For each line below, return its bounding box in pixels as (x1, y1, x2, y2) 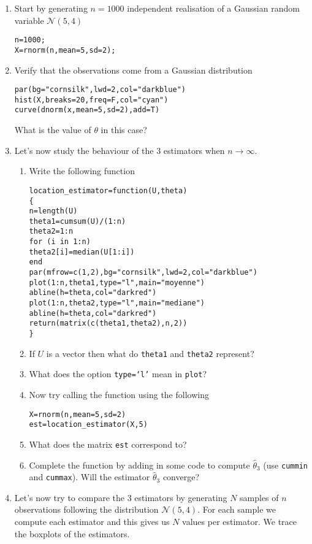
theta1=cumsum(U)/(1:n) (29, 216, 126, 226)
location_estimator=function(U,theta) (29, 186, 188, 195)
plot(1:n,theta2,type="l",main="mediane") (29, 299, 205, 308)
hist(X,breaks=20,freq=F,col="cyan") (14, 95, 169, 104)
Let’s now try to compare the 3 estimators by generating (14, 491, 227, 504)
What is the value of (14, 123, 91, 136)
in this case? (101, 123, 147, 136)
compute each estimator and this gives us (14, 515, 170, 528)
